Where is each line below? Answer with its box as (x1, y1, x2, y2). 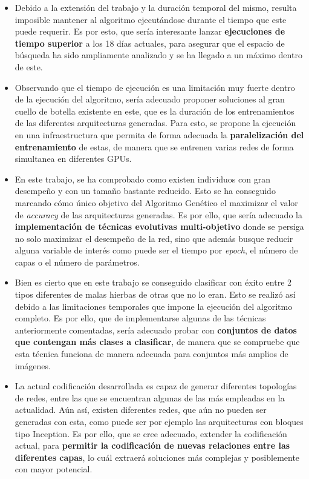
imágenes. (15, 359, 51, 372)
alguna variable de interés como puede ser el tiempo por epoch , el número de (15, 244, 298, 256)
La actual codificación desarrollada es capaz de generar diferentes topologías (15, 380, 297, 392)
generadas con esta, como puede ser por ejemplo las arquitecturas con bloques (15, 415, 304, 427)
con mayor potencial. (15, 463, 93, 475)
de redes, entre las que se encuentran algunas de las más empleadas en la (15, 391, 285, 404)
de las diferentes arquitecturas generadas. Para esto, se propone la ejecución (15, 116, 296, 129)
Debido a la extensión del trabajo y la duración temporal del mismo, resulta (15, 1, 297, 13)
